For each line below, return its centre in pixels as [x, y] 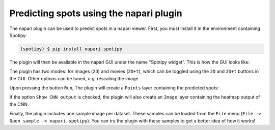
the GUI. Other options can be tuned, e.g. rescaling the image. [75, 78]
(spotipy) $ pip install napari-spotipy [71, 49]
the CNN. [19, 104]
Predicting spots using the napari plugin [96, 13]
